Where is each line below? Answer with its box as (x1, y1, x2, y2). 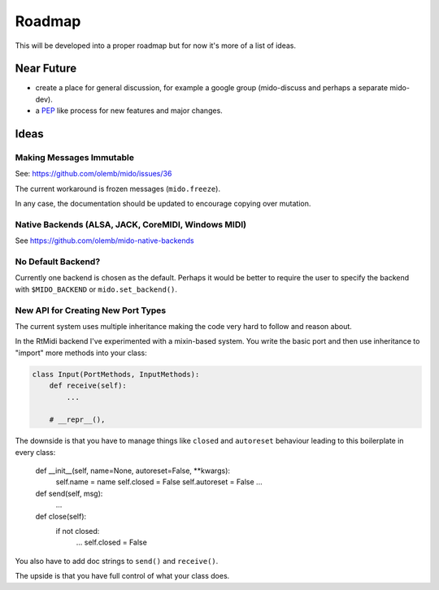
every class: (15, 447, 56, 457)
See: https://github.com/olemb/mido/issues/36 (15, 169, 172, 179)
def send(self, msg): (35, 488, 103, 498)
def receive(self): (49, 381, 128, 390)
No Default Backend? (15, 256, 101, 267)
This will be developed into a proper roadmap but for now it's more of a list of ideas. (15, 41, 297, 50)
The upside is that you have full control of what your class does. (15, 571, 230, 581)
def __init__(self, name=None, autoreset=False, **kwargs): (35, 466, 231, 475)
